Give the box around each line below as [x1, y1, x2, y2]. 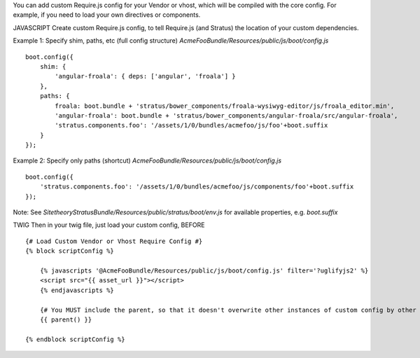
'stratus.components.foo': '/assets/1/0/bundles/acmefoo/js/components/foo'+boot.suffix [39, 183, 354, 191]
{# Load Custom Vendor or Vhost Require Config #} [25, 237, 203, 245]
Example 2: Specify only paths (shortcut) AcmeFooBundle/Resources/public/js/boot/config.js [13, 156, 282, 165]
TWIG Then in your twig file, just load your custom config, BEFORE [13, 221, 205, 229]
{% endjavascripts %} [39, 286, 115, 294]
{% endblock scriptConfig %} [25, 335, 125, 343]
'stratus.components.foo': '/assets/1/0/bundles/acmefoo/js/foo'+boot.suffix [55, 121, 328, 130]
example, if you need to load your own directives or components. [13, 11, 201, 19]
